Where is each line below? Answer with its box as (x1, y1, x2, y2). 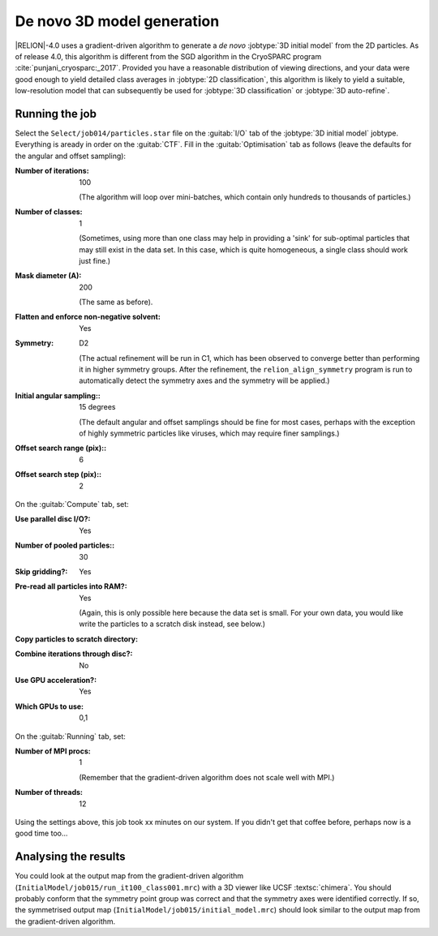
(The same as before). (79, 297, 153, 307)
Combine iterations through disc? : (15, 649, 133, 659)
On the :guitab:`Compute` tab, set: (15, 499, 129, 509)
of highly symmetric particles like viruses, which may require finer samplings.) (79, 428, 340, 438)
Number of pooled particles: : (15, 540, 115, 551)
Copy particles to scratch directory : (15, 633, 138, 644)
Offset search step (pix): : (15, 470, 102, 479)
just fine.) (79, 255, 111, 265)
